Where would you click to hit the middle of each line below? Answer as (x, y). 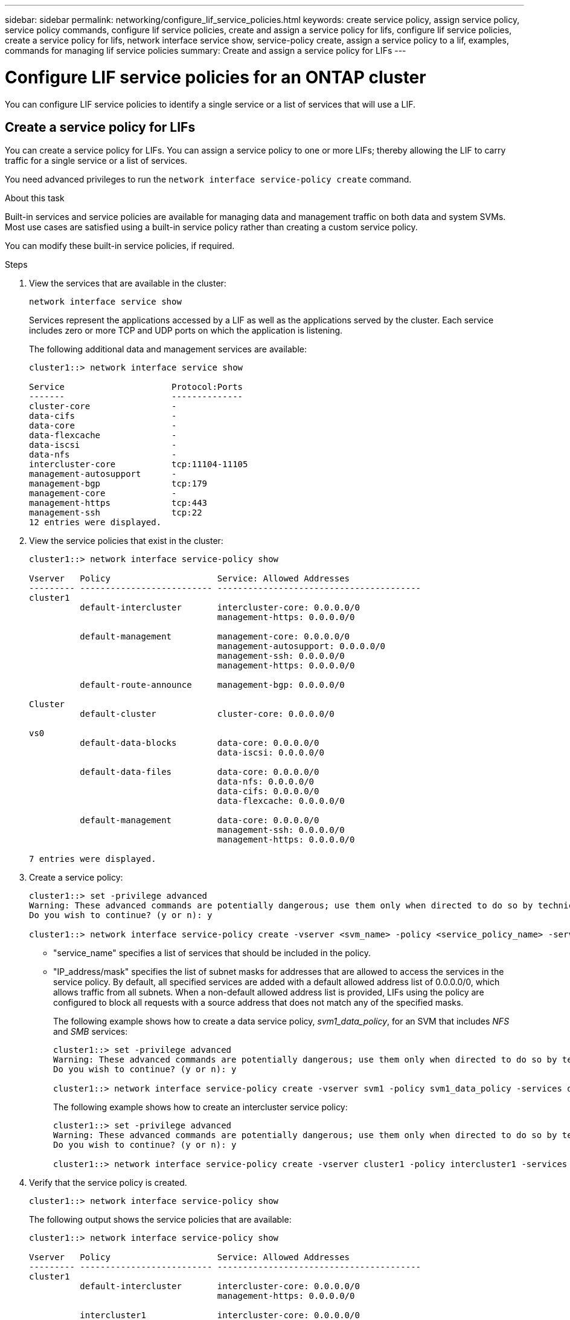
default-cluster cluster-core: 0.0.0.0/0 (207, 714)
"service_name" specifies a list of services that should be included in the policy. (212, 953)
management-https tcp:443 (118, 503)
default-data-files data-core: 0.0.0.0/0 (200, 772)
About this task (35, 198)
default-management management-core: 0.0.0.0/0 (215, 637)
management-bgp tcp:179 (118, 484)
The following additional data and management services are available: (168, 349)
